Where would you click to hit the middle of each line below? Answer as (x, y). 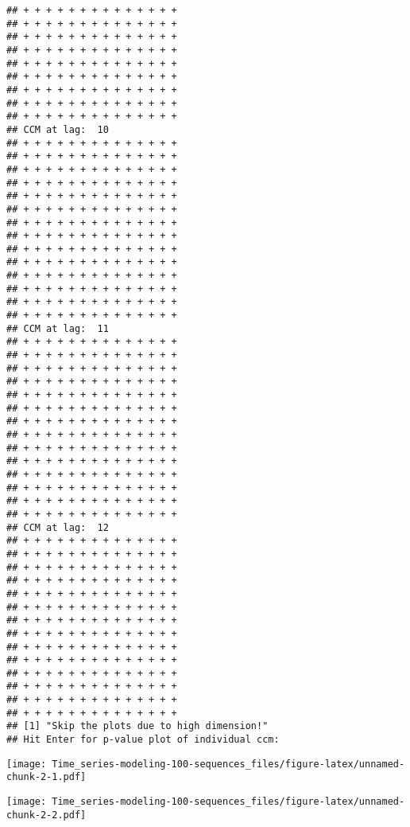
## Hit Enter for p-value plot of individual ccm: (143, 740)
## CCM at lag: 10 (58, 129)
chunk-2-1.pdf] (46, 777)
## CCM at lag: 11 (58, 328)
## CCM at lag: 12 (58, 527)
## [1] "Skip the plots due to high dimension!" (137, 726)
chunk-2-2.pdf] (46, 815)
